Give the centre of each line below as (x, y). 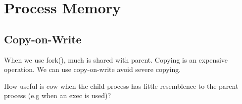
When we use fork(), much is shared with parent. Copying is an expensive (116, 59)
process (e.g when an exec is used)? (58, 95)
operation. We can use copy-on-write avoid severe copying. (93, 69)
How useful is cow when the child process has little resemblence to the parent (121, 86)
